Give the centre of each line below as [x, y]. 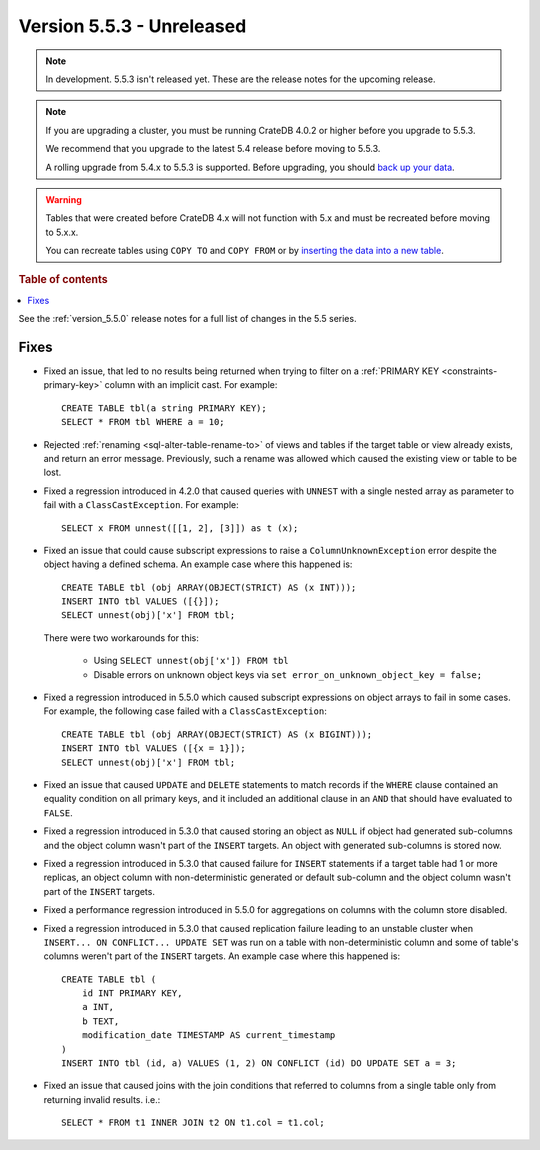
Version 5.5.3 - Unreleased [132, 26]
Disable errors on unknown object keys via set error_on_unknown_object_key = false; [288, 674]
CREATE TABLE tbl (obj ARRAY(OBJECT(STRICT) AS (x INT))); [209, 587]
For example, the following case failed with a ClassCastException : [185, 711]
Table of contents [63, 280]
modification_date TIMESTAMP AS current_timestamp [208, 1035]
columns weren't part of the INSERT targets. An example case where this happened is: [221, 956]
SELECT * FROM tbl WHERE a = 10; [143, 422]
